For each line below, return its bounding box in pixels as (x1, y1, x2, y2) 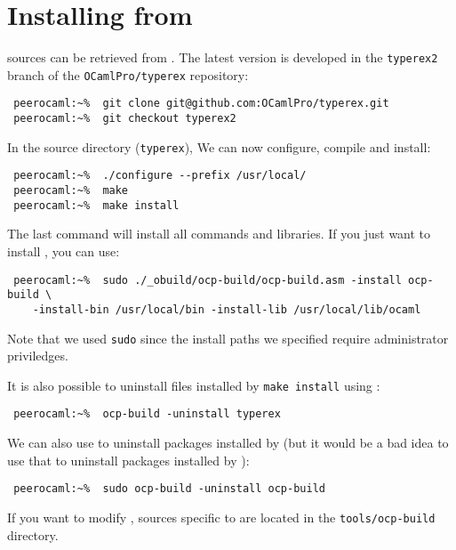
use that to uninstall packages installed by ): (7, 450, 250, 469)
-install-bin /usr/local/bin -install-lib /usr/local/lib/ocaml (32, 303, 421, 316)
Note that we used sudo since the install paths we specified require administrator (7, 328, 449, 347)
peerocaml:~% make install (13, 198, 180, 212)
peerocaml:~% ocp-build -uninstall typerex (13, 408, 281, 421)
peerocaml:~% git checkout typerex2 (13, 112, 236, 125)
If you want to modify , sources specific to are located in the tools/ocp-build (7, 507, 436, 526)
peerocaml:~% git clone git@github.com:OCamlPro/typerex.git (13, 97, 389, 110)
